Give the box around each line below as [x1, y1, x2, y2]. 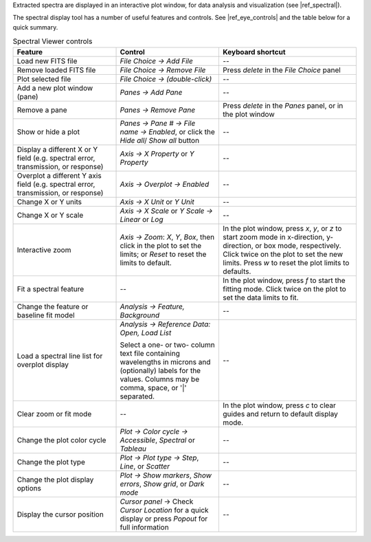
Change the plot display [16, 475, 94, 484]
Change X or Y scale [16, 210, 84, 220]
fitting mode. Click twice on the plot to [223, 284, 346, 293]
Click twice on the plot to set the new [223, 249, 344, 259]
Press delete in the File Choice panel [223, 65, 341, 75]
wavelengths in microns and [120, 357, 211, 367]
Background [120, 310, 160, 319]
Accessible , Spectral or [120, 435, 195, 444]
